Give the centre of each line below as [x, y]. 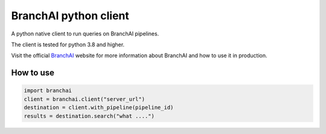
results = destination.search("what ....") [89, 116]
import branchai [48, 91]
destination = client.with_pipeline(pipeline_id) [99, 108]
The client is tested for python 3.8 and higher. [68, 44]
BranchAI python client [70, 16]
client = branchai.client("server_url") [84, 99]
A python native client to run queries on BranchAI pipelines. [85, 34]
